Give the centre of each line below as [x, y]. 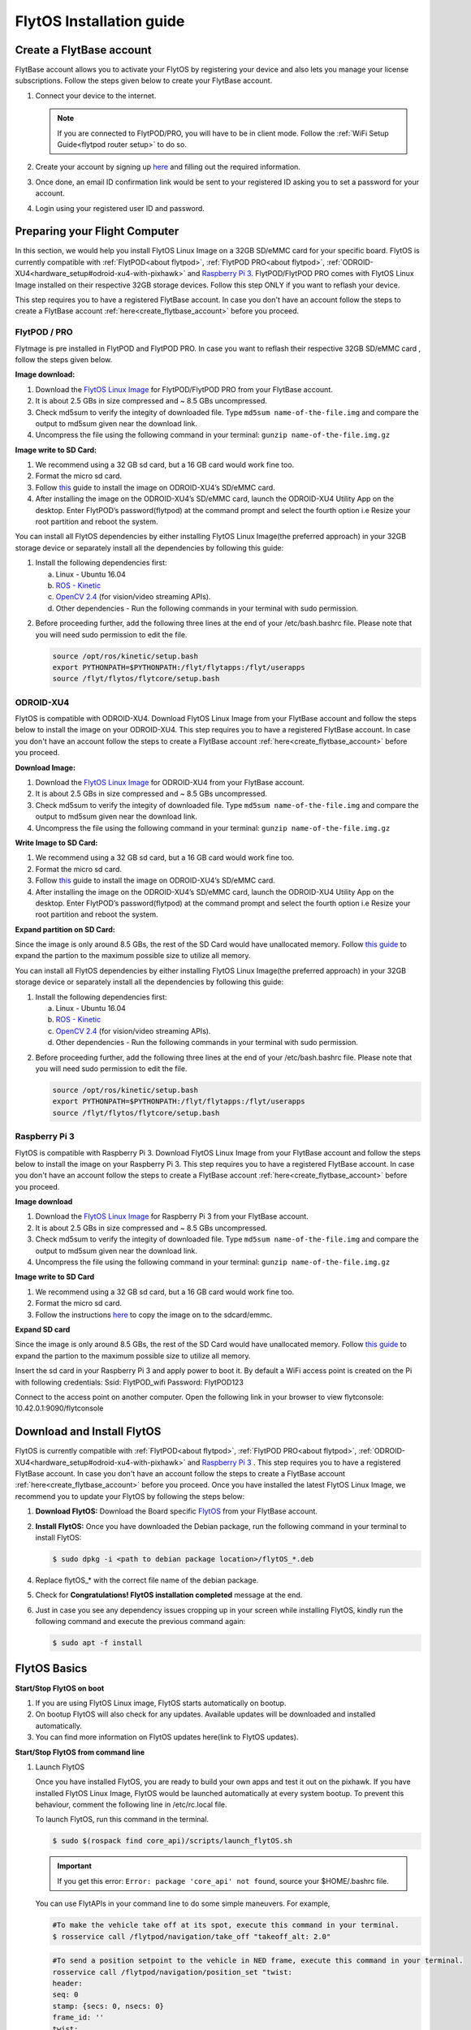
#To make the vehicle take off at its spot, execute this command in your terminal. [226, 1925]
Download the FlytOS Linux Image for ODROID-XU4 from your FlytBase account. [170, 783]
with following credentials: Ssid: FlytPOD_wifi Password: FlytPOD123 [129, 1382]
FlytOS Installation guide [100, 21]
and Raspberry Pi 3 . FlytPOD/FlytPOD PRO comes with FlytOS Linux [300, 274]
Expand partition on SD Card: [65, 929]
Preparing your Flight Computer [97, 231]
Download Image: [45, 767]
